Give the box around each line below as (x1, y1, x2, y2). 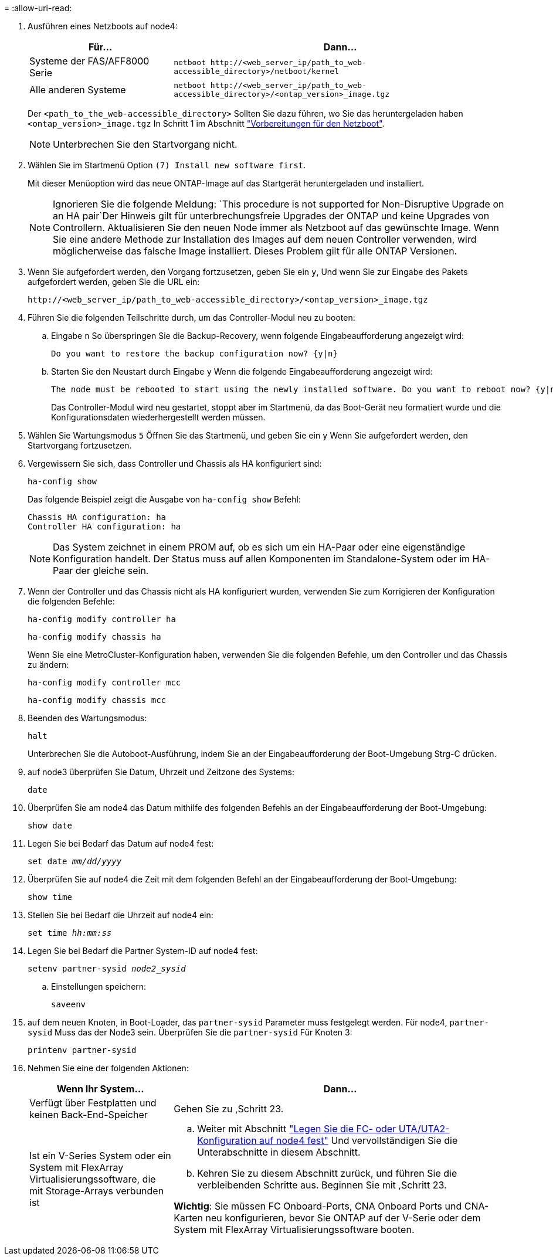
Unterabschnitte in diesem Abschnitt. (197, 1146, 361, 1158)
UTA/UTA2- (398, 1123, 450, 1135)
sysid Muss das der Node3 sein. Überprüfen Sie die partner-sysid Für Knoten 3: (28, 1027, 352, 1037)
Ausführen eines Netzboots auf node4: (28, 21, 178, 31)
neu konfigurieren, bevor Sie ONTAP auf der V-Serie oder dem (205, 1212, 481, 1224)
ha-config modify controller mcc (28, 678, 181, 687)
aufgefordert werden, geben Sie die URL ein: (28, 277, 200, 287)
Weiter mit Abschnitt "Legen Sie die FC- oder (197, 1123, 396, 1135)
